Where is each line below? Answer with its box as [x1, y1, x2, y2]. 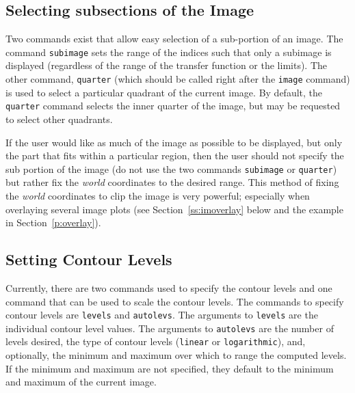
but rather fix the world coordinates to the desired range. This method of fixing [5, 175, 339, 189]
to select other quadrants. [5, 111, 113, 126]
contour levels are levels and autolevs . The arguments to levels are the [5, 308, 318, 322]
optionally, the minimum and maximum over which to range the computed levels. [5, 348, 347, 362]
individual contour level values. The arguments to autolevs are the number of [5, 321, 334, 335]
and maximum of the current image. [5, 375, 157, 389]
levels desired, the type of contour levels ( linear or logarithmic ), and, [5, 334, 306, 349]
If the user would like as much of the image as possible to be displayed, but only [5, 135, 343, 149]
